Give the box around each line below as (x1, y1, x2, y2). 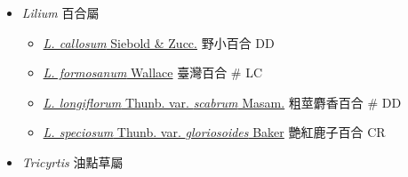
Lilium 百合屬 (21, 4, 100, 21)
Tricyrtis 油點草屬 (21, 152, 124, 171)
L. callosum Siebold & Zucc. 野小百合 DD (43, 33, 275, 52)
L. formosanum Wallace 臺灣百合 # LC (43, 63, 262, 82)
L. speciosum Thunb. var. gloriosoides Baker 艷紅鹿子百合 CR (43, 123, 386, 141)
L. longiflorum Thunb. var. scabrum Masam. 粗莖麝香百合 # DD (43, 93, 402, 111)
